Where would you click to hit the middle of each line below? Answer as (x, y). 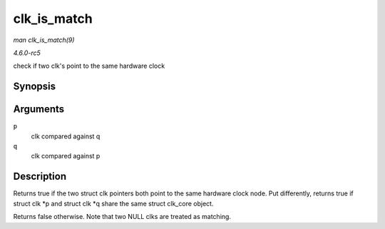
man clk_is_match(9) (44, 40)
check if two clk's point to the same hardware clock (89, 66)
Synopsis (35, 87)
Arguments (39, 110)
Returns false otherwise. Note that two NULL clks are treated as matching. (122, 217)
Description (40, 177)
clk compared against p (66, 156)
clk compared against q (66, 136)
